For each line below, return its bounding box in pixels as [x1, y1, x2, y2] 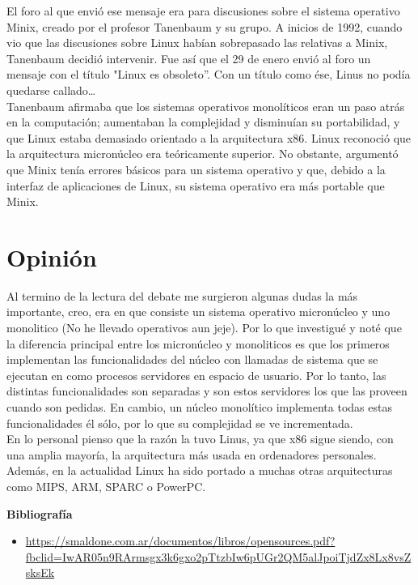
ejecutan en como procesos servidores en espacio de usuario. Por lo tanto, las [6, 366, 386, 383]
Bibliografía [6, 505, 73, 522]
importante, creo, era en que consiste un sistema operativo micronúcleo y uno [6, 303, 391, 320]
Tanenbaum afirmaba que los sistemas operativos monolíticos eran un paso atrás [6, 97, 405, 114]
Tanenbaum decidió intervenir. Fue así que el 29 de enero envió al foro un [6, 49, 371, 66]
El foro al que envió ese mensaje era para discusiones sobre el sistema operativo [6, 2, 400, 19]
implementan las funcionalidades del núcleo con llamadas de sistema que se [6, 351, 378, 368]
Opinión [6, 240, 97, 273]
